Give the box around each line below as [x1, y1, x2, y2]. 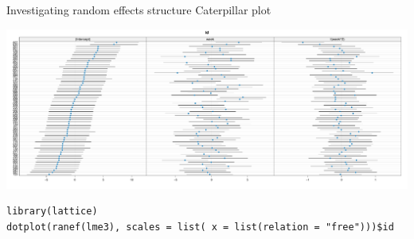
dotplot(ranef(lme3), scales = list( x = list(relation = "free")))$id [6, 222, 394, 233]
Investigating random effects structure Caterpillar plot [6, 2, 271, 17]
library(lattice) [6, 206, 98, 218]
